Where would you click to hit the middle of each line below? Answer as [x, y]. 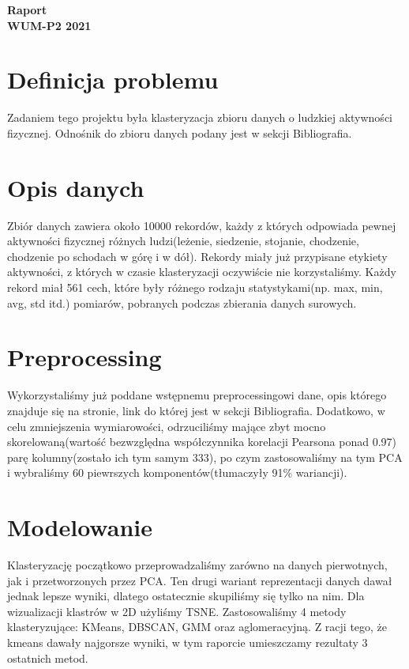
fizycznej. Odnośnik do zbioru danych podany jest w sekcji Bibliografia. [180, 132]
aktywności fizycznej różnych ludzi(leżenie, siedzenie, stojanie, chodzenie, [183, 241]
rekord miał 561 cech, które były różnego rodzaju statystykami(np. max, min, [195, 287]
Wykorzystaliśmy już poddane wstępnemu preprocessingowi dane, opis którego [197, 395]
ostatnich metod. [48, 658]
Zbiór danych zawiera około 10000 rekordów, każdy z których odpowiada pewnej [202, 225]
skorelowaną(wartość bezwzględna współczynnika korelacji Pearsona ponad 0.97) [202, 442]
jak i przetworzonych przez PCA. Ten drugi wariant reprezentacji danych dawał [200, 580]
